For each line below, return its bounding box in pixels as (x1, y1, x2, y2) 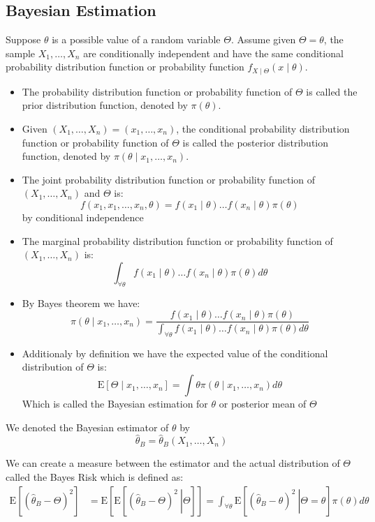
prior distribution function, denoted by (22, 98, 188, 112)
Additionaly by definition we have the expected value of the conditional (22, 345, 328, 360)
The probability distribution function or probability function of (22, 84, 293, 98)
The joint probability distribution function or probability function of (22, 172, 315, 186)
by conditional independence (22, 210, 144, 224)
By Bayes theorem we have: (22, 295, 140, 310)
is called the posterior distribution (182, 135, 329, 149)
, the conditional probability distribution (176, 121, 350, 136)
